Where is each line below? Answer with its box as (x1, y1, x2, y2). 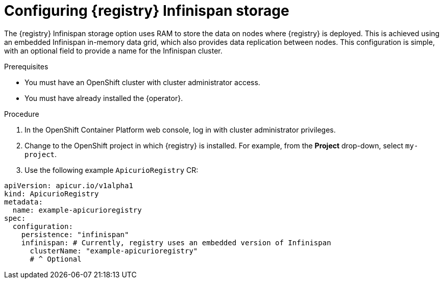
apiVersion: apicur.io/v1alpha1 (4, 181, 133, 190)
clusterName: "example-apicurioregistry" (30, 246, 198, 255)
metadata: (4, 197, 43, 206)
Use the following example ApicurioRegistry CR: (24, 165, 199, 174)
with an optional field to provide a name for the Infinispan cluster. (4, 46, 223, 55)
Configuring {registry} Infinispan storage (4, 2, 289, 19)
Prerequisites (4, 62, 48, 71)
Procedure (4, 109, 39, 118)
